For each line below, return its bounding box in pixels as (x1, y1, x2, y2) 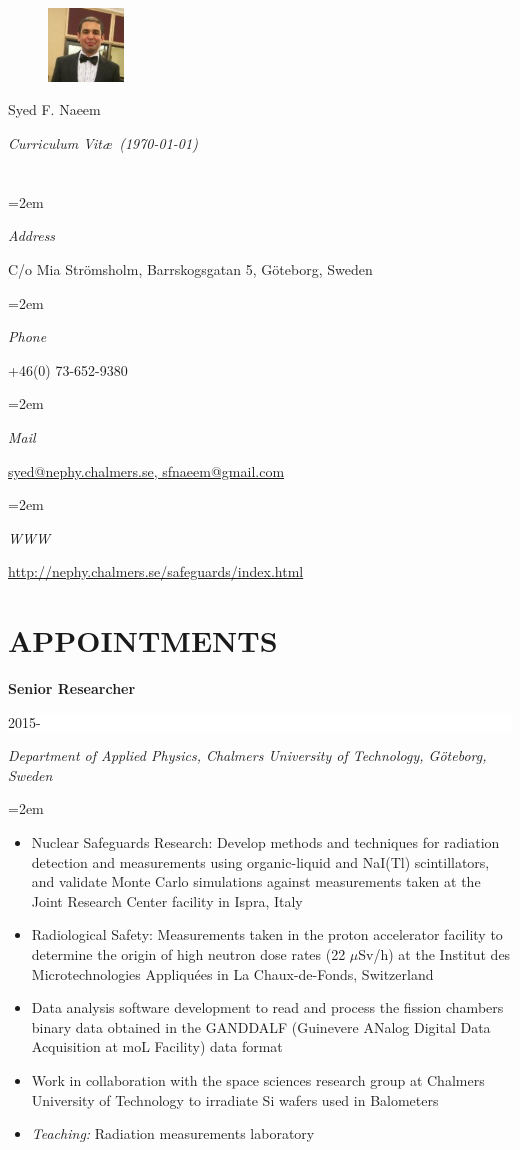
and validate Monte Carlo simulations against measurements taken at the (31, 871, 481, 892)
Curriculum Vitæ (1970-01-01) (8, 133, 198, 154)
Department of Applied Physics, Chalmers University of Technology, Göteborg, (8, 745, 487, 766)
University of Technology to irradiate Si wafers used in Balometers (31, 1089, 439, 1110)
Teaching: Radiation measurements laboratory (31, 1123, 315, 1144)
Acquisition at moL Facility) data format (31, 1036, 283, 1057)
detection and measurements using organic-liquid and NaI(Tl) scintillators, (31, 851, 490, 872)
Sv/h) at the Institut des (358, 944, 511, 964)
